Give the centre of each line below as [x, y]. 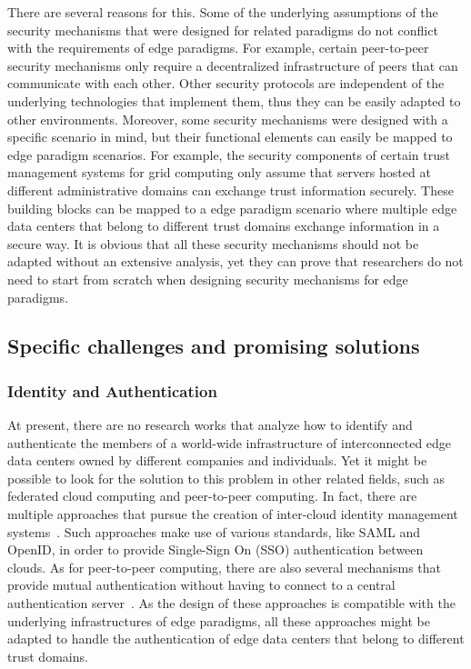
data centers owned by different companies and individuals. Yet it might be [217, 460]
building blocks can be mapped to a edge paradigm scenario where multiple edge [232, 208]
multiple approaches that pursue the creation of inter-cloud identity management [233, 514]
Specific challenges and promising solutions [214, 346]
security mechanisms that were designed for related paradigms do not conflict [223, 30]
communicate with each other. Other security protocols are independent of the [226, 83]
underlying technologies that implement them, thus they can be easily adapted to [234, 100]
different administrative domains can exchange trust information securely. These [230, 190]
